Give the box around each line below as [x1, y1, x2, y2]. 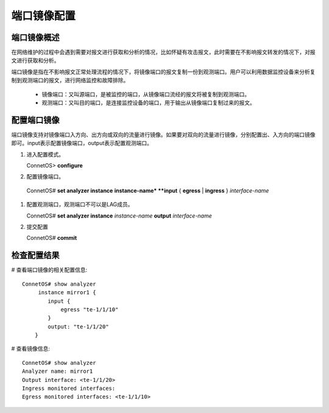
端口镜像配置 [11, 9, 76, 23]
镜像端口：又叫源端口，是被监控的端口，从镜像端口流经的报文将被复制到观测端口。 [41, 90, 250, 97]
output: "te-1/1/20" [48, 323, 109, 330]
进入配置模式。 [26, 150, 64, 158]
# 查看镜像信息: [11, 345, 50, 353]
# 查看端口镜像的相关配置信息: [11, 266, 88, 274]
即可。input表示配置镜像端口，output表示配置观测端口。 [11, 139, 152, 147]
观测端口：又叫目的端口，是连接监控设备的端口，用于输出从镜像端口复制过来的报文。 [41, 99, 255, 107]
